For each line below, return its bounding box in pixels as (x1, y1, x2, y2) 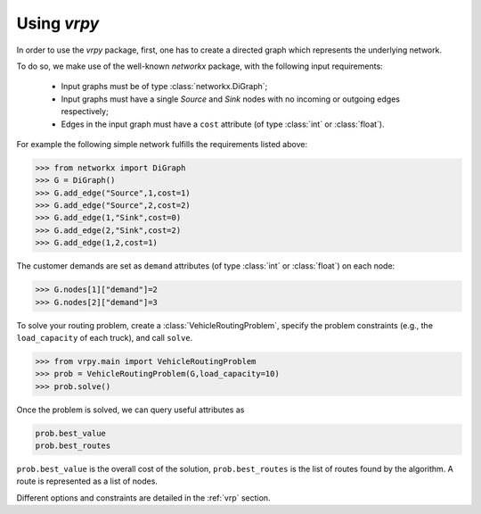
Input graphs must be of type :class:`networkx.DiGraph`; (61, 81, 268, 92)
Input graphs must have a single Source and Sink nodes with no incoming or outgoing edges (61, 94, 401, 104)
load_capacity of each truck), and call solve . (16, 332, 193, 343)
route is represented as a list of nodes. (16, 476, 158, 486)
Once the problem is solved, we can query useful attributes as (16, 404, 245, 415)
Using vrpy (16, 13, 100, 33)
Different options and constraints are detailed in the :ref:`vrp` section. (16, 492, 271, 503)
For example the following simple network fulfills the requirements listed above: (16, 138, 307, 149)
